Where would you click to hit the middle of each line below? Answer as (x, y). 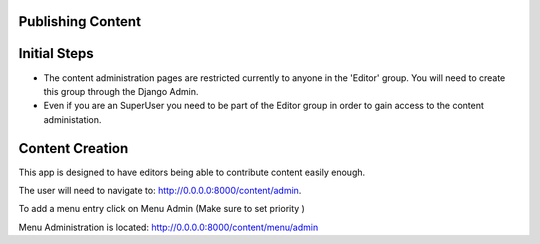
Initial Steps (56, 53)
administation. (72, 119)
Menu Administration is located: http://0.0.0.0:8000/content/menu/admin (168, 227)
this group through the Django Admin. (121, 91)
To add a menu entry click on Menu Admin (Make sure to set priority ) (161, 209)
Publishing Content (80, 21)
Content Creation (73, 148)
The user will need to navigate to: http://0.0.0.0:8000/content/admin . (160, 190)
